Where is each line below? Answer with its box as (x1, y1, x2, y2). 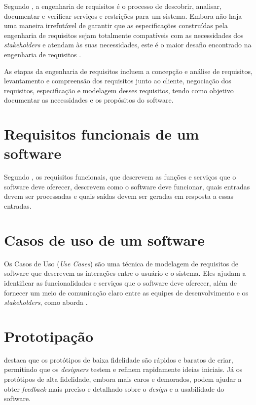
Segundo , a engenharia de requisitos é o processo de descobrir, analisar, (4, 1, 221, 11)
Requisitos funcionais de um (4, 124, 199, 144)
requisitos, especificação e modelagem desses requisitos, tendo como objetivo (4, 85, 234, 95)
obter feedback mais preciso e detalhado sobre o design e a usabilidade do (4, 383, 224, 394)
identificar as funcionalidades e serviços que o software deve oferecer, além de (4, 277, 237, 288)
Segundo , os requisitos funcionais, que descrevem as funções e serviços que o (4, 172, 236, 182)
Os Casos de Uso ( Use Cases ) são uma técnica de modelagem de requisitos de (4, 258, 239, 268)
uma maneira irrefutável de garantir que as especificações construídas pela (4, 20, 228, 31)
